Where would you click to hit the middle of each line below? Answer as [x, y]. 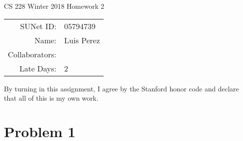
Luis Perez [82, 40]
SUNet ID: [38, 26]
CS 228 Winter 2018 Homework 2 [54, 6]
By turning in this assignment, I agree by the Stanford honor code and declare [121, 88]
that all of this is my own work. [51, 98]
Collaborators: [32, 54]
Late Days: [38, 68]
